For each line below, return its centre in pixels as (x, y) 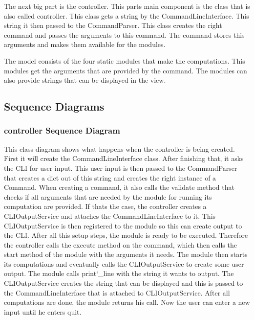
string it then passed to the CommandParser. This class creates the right (113, 25)
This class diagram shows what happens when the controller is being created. (119, 149)
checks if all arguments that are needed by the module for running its (108, 196)
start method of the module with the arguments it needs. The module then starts (126, 254)
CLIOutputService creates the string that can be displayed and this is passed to (124, 283)
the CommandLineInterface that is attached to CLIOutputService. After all (117, 292)
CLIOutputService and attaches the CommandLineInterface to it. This (110, 216)
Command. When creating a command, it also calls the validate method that (119, 187)
